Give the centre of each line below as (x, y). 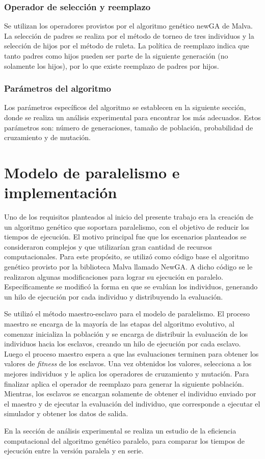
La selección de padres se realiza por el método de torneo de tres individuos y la (129, 35)
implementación (61, 192)
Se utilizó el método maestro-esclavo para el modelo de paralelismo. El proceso (127, 314)
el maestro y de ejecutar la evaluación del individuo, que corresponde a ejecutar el (132, 403)
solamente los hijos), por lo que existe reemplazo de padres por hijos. (112, 65)
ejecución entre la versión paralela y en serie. (74, 451)
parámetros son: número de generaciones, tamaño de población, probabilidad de (129, 127)
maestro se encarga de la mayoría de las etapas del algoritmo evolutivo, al (119, 324)
